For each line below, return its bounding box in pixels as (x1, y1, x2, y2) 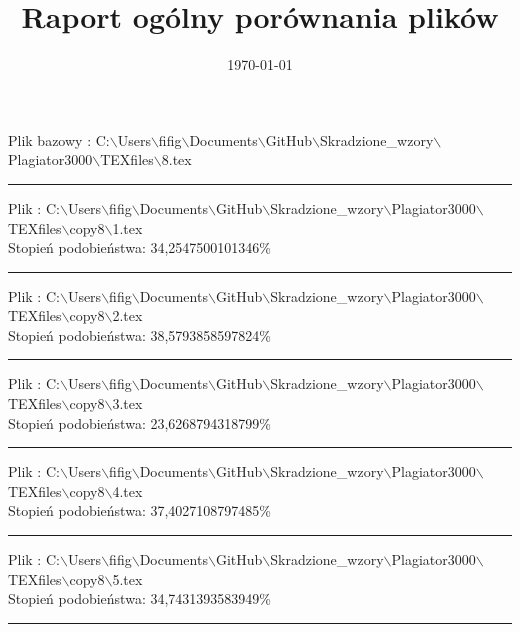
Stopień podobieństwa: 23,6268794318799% (8, 412, 271, 433)
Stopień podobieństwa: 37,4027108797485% (8, 500, 271, 521)
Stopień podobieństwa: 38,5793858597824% (8, 324, 271, 345)
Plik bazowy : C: (8, 129, 110, 150)
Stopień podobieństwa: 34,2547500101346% (8, 237, 271, 258)
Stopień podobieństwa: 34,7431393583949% (8, 588, 271, 609)
